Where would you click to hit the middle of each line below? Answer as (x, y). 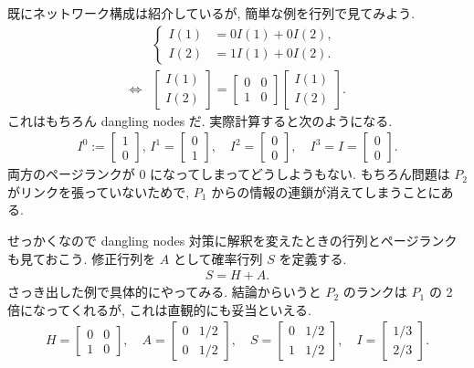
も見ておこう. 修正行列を (82, 258)
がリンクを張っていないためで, (99, 191)
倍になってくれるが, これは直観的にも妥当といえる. (159, 309)
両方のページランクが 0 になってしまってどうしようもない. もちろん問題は (229, 174)
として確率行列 (218, 258)
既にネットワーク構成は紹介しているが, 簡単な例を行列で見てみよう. (211, 13)
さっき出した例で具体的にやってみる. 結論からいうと (164, 292)
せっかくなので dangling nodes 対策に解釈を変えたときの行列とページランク (232, 241)
